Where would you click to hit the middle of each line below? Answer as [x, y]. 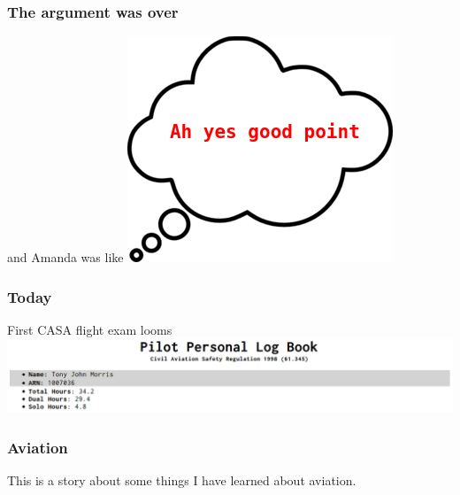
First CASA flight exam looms [90, 330]
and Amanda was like [65, 257]
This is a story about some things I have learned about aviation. [182, 480]
